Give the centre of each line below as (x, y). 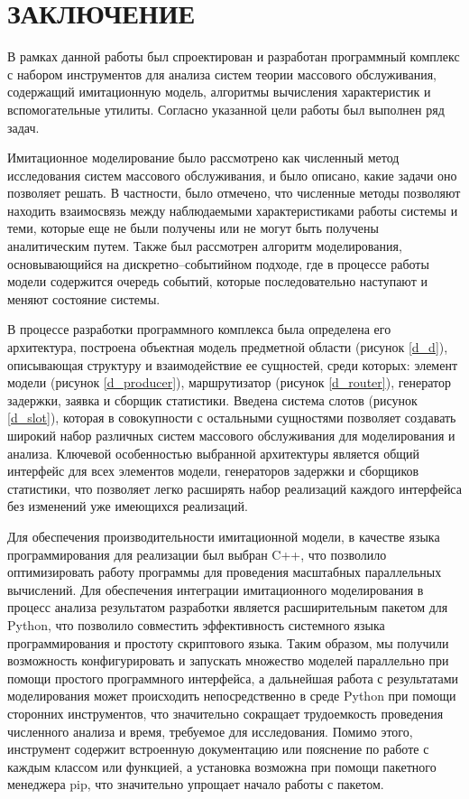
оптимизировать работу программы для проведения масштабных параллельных (225, 572)
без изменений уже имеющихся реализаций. (128, 506)
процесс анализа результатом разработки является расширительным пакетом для (228, 607)
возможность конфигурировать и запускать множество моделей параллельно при (228, 660)
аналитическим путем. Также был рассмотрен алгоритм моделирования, (205, 246)
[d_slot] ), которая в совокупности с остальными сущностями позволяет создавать (232, 418)
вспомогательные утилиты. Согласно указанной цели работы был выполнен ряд (226, 109)
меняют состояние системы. (84, 298)
